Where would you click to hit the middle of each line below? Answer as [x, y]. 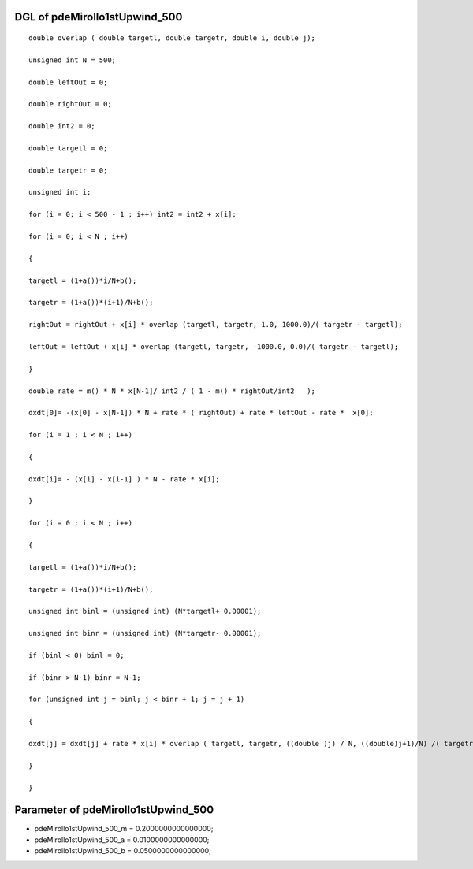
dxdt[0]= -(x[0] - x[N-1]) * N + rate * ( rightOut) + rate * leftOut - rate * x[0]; [201, 413]
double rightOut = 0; [70, 104]
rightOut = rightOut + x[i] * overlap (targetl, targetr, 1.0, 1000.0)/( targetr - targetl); [216, 325]
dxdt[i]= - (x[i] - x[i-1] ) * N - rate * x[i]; [124, 479]
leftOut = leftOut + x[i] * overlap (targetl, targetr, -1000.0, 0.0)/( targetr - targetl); [214, 346]
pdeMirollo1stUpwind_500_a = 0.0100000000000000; [122, 840]
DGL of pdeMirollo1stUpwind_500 [99, 17]
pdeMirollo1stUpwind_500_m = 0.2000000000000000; [124, 829]
